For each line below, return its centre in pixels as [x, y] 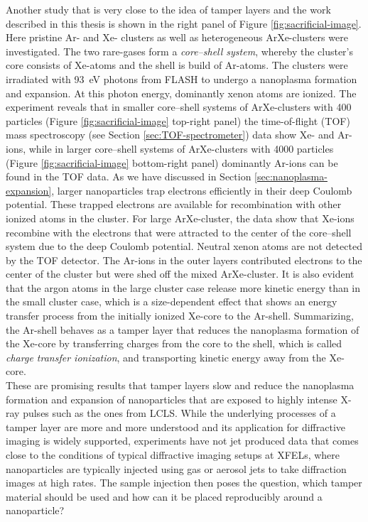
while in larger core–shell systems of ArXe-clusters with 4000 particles [181, 148]
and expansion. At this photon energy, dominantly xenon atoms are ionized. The [181, 93]
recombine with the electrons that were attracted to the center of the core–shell [179, 232]
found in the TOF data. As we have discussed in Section [129, 176]
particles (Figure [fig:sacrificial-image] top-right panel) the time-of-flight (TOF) [178, 120]
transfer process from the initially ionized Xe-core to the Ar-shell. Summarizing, [180, 316]
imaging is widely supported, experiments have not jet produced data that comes [182, 441]
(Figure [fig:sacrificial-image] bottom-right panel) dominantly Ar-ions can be [172, 162]
